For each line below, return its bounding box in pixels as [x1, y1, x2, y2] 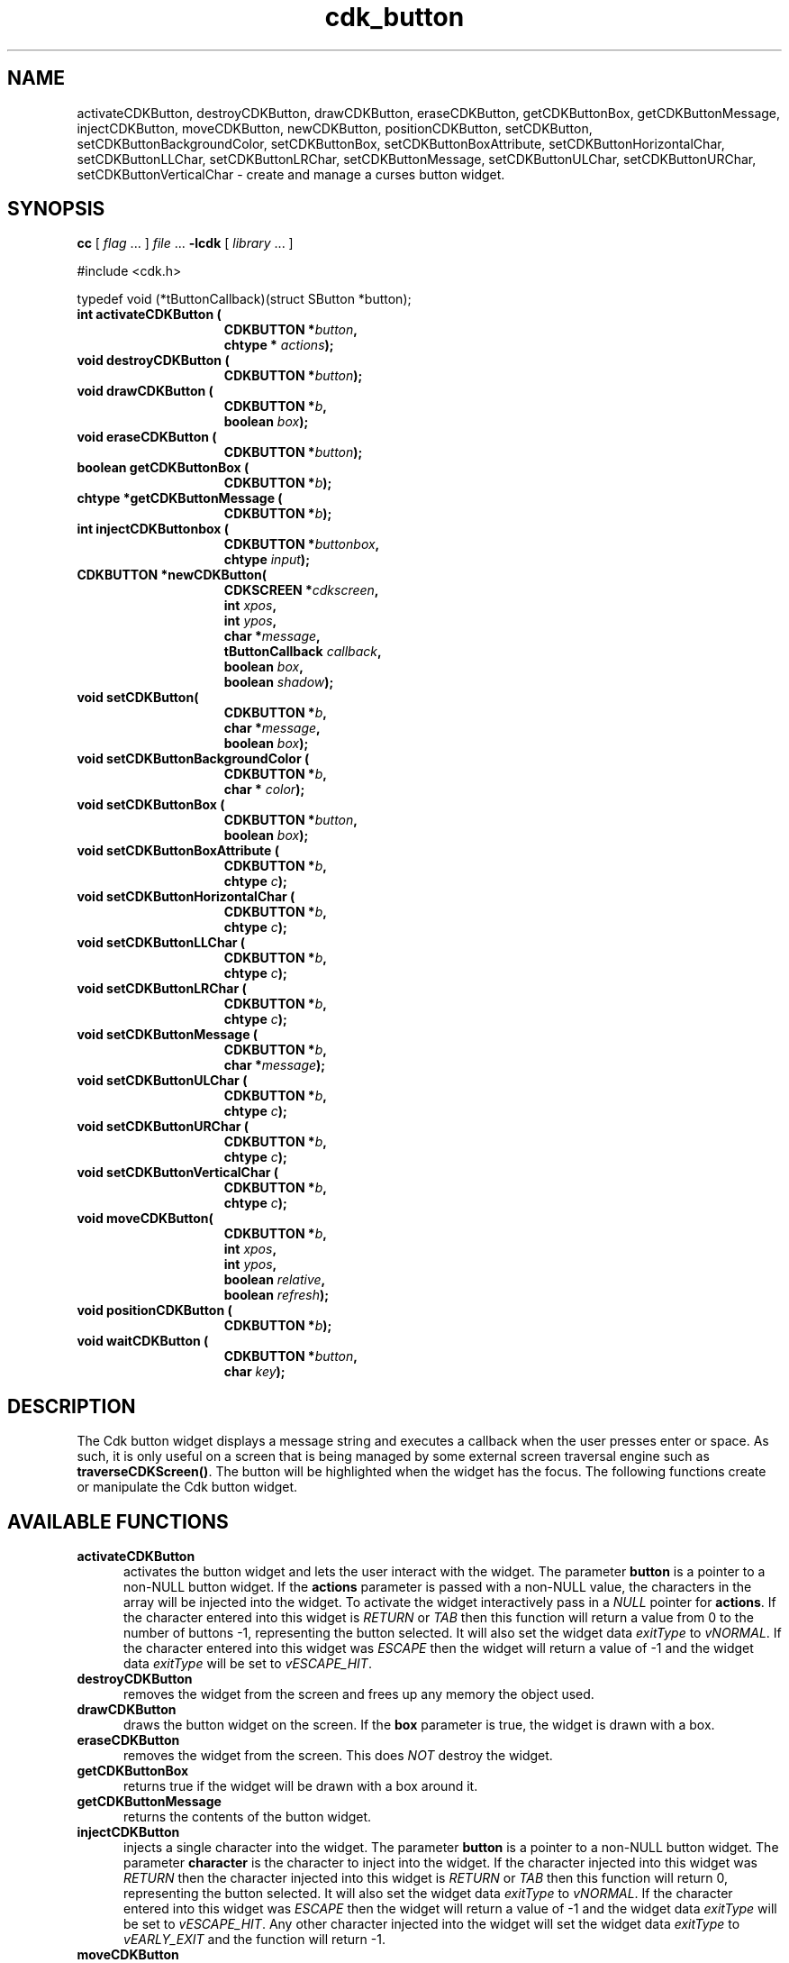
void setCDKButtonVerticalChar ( [77, 1164, 279, 1181]
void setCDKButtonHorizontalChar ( [77, 889, 295, 905]
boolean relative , [223, 1272, 326, 1288]
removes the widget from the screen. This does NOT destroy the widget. [123, 1748, 553, 1764]
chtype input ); [223, 552, 310, 568]
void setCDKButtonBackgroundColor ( [77, 751, 310, 767]
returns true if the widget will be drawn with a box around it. [123, 1778, 478, 1794]
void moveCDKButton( [77, 1210, 213, 1227]
